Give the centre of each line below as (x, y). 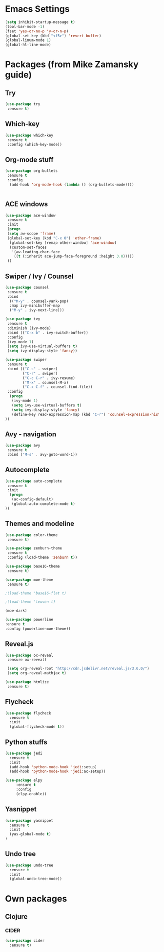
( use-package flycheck (28, 713)
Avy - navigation (31, 434)
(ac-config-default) (32, 500)
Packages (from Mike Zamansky (72, 64)
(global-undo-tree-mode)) (36, 879)
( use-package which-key (29, 135)
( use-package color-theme (31, 535)
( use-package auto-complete (34, 481)
